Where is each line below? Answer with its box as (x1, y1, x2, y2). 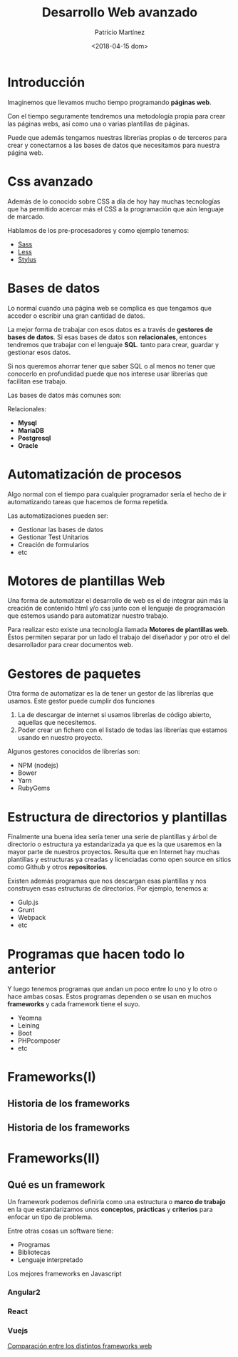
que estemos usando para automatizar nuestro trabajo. (7, 611, 169, 620)
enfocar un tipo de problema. (7, 1213, 93, 1221)
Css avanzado (7, 173, 93, 189)
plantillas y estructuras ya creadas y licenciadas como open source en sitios (7, 855, 232, 864)
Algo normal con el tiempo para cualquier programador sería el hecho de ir (7, 490, 227, 499)
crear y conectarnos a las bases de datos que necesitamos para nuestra (7, 141, 220, 149)
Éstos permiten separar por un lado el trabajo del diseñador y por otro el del (7, 633, 230, 641)
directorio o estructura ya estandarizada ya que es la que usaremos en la (7, 840, 222, 848)
